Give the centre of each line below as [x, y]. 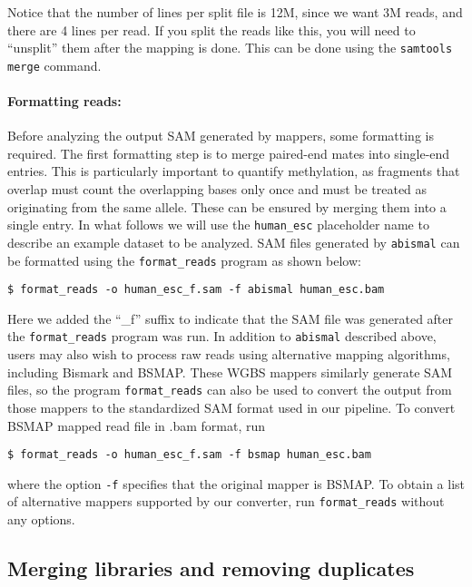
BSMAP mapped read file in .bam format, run [137, 425]
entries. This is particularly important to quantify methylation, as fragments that [234, 171]
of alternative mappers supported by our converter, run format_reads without [226, 501]
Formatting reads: [64, 101]
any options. [41, 519]
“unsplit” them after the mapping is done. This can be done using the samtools [230, 48]
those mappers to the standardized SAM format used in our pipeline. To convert [231, 407]
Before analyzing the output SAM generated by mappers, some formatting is [221, 136]
